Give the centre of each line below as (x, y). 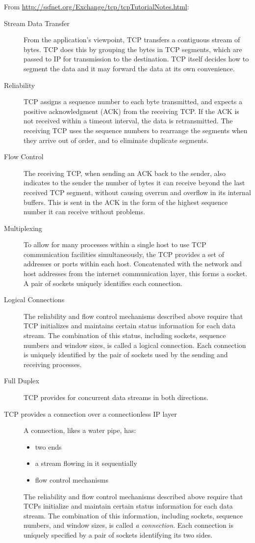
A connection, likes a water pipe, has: (80, 430)
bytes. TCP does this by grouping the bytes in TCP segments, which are (133, 49)
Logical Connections (34, 300)
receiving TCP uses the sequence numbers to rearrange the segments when (136, 130)
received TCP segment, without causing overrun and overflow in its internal (137, 192)
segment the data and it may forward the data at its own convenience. (129, 68)
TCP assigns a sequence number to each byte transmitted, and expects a (133, 101)
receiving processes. (53, 364)
